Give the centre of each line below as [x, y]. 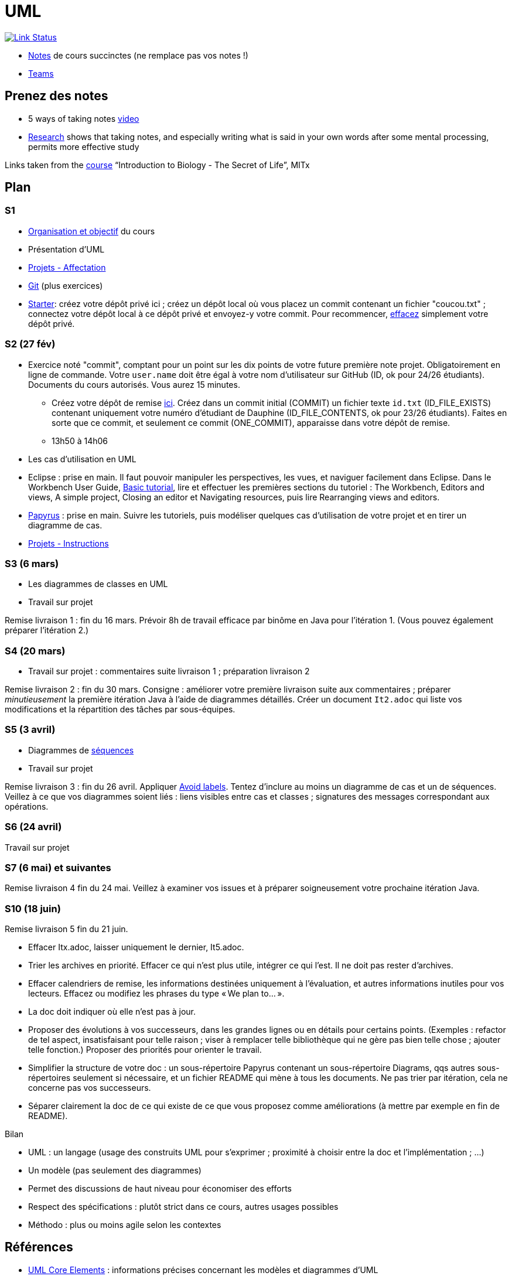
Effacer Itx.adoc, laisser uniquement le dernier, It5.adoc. [136, 947]
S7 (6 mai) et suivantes [58, 867]
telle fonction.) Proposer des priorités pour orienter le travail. [145, 1050]
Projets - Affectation [67, 267]
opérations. [27, 806]
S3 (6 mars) [32, 563]
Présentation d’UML [66, 249]
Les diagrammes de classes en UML [98, 584]
